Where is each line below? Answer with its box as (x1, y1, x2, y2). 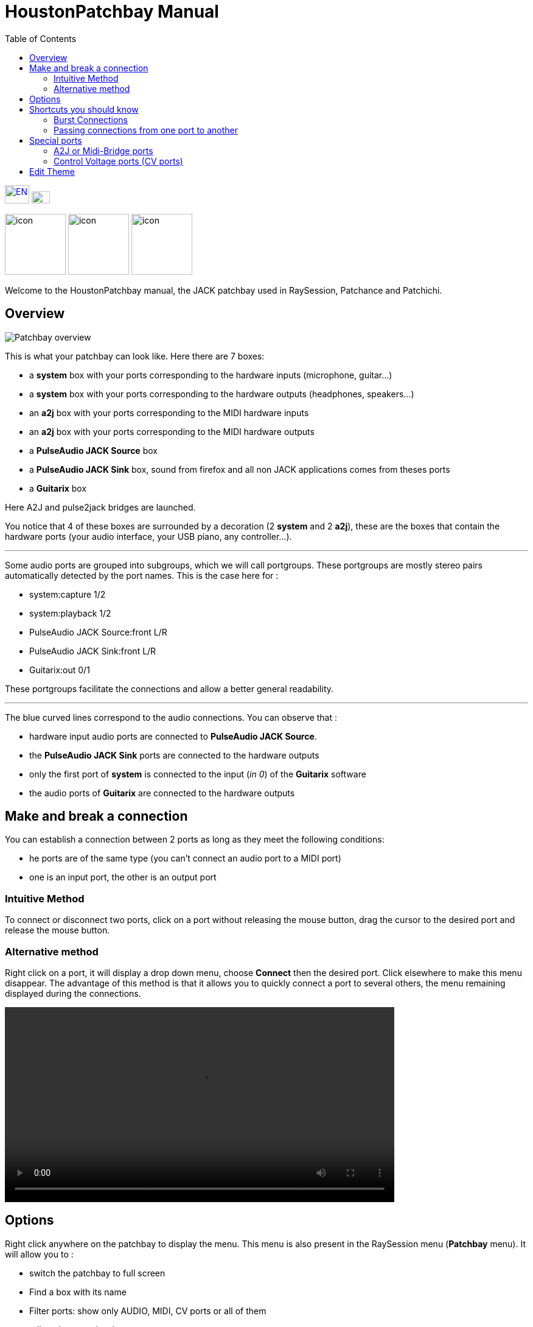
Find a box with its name (29, 1286, 127, 1297)
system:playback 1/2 (29, 607, 111, 618)
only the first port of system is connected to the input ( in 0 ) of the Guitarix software (29, 768, 366, 779)
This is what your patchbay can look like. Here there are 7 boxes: (5, 350, 265, 361)
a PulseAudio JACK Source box (29, 445, 158, 456)
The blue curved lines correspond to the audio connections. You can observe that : (5, 712, 338, 723)
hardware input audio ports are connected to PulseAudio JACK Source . (29, 731, 317, 741)
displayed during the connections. (5, 988, 141, 999)
